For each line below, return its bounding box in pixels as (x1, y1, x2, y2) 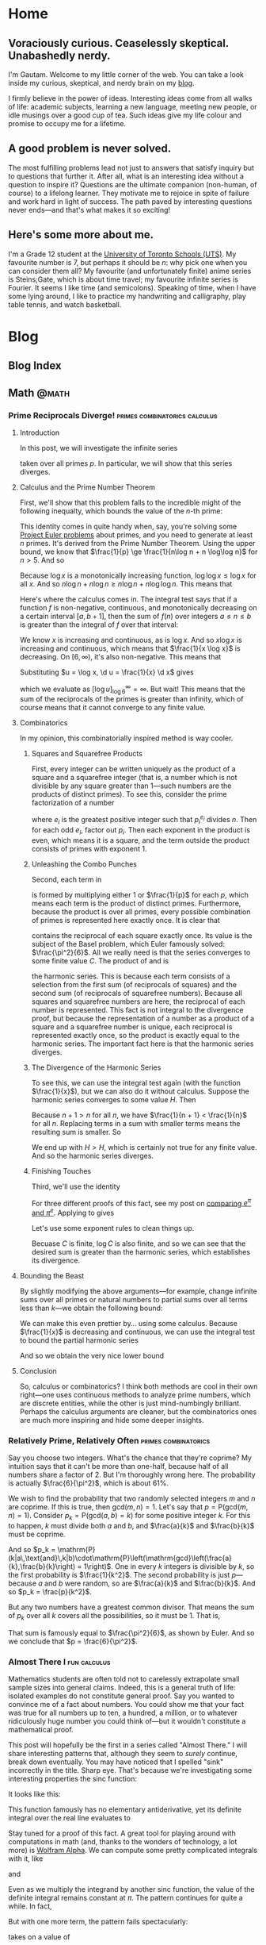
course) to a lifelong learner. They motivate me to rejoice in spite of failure (8, 188, 249, 198)
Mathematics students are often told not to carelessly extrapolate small (8, 1674, 240, 1684)
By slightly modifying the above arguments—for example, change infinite (19, 1286, 257, 1296)
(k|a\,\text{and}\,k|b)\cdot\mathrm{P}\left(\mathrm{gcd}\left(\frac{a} (8, 1553, 232, 1563)
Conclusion (19, 1366, 57, 1375)
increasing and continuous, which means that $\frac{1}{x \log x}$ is (19, 644, 241, 653)
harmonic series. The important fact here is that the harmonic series (31, 1039, 254, 1048)
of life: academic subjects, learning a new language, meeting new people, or (8, 102, 257, 111)
